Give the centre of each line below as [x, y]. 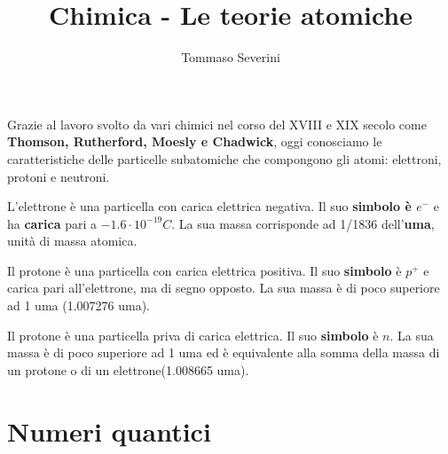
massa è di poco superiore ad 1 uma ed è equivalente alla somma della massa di [224, 352]
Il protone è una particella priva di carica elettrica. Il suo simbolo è [193, 335]
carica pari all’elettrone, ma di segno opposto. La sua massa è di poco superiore [224, 288]
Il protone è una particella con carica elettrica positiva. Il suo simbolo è [204, 270]
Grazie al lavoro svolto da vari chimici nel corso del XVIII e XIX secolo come [217, 124]
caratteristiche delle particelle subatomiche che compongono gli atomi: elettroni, [224, 158]
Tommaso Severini [231, 57]
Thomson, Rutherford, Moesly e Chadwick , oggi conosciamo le [195, 141]
